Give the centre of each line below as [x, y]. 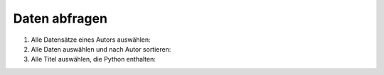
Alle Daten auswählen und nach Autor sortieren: [101, 49]
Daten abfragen [60, 18]
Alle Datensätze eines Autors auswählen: [91, 40]
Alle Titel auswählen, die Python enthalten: [94, 59]
